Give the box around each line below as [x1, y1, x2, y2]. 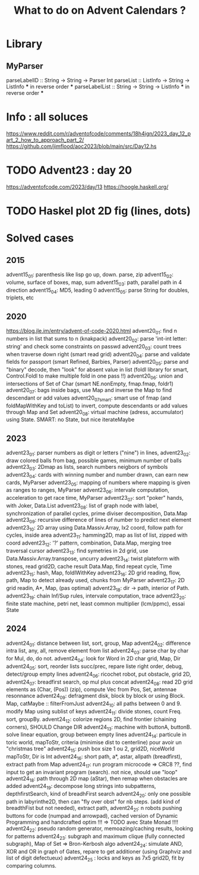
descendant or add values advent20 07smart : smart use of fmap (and [6, 394, 172, 403]
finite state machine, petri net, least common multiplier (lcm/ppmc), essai [6, 600, 185, 607]
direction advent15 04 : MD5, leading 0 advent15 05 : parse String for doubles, [6, 286, 189, 295]
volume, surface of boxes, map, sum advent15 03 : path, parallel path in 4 [6, 279, 182, 287]
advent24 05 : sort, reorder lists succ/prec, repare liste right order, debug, [6, 663, 184, 671]
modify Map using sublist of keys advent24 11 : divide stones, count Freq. [6, 707, 182, 716]
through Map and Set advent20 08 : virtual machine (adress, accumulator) [6, 408, 184, 417]
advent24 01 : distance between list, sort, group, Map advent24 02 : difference [6, 639, 191, 648]
